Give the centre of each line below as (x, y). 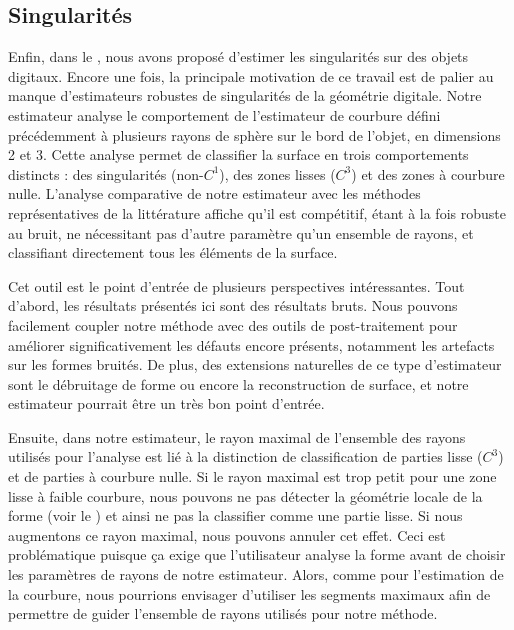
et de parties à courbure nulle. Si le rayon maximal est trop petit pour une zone (252, 476)
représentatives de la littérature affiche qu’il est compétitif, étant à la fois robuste (257, 212)
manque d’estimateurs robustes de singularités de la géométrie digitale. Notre (245, 95)
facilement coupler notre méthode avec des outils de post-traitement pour (233, 324)
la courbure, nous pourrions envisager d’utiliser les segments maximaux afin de (249, 593)
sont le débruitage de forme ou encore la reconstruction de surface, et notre (238, 383)
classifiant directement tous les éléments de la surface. (173, 252)
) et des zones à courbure (428, 173)
